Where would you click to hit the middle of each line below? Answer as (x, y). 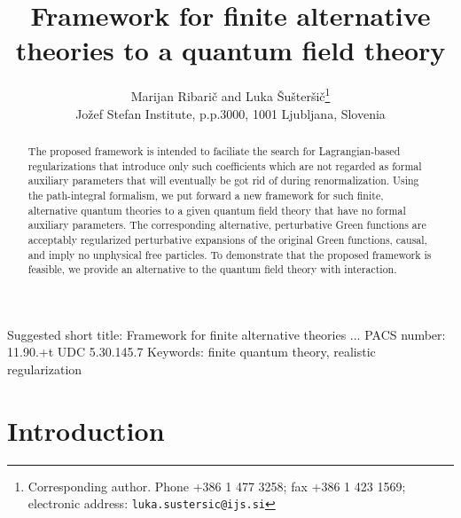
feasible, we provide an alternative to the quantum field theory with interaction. (212, 269)
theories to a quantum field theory (230, 50)
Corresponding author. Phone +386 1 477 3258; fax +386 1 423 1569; (217, 486)
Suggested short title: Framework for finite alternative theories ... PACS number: (227, 334)
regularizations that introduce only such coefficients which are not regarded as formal (225, 165)
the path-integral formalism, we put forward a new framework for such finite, (206, 195)
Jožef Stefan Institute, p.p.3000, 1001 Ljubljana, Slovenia (230, 113)
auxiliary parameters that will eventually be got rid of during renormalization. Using (223, 181)
